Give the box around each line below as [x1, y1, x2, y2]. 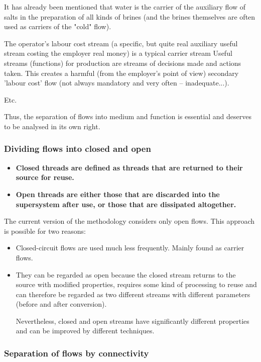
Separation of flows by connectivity [4, 346, 149, 359]
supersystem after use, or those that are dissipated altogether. [16, 199, 236, 209]
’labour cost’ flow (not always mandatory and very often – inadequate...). [4, 77, 229, 88]
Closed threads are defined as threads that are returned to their [16, 162, 243, 172]
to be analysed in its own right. [4, 121, 100, 131]
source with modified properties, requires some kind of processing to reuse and [16, 279, 257, 290]
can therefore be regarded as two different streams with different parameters [16, 289, 250, 299]
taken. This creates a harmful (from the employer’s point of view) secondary [4, 67, 239, 78]
